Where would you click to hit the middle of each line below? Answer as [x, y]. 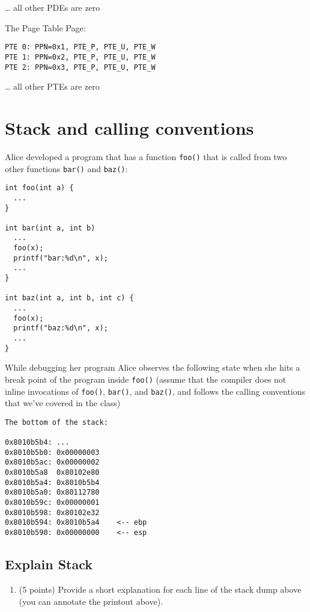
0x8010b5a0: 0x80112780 [52, 493]
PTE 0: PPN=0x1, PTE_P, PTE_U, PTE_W [80, 47]
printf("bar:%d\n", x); [61, 258]
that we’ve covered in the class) [63, 403]
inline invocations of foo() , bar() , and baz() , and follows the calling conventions [155, 391]
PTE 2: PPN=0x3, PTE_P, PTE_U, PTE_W [80, 67]
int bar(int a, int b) [50, 228]
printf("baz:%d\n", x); [61, 328]
